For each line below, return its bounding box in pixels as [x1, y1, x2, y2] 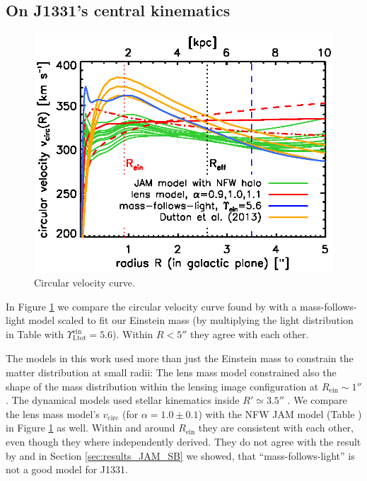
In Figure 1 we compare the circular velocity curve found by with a [6, 299, 297, 313]
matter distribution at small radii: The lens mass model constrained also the [6, 365, 337, 380]
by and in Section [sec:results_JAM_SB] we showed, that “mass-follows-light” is [6, 448, 355, 463]
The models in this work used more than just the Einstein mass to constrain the [6, 351, 354, 366]
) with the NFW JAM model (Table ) [198, 406, 362, 421]
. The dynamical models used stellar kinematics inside [6, 393, 240, 407]
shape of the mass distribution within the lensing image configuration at [6, 378, 319, 393]
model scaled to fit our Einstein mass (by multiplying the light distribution [28, 313, 354, 328]
